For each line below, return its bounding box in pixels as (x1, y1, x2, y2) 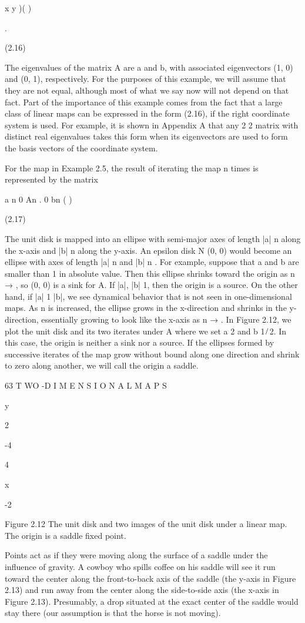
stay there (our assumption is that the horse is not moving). (5, 607, 221, 619)
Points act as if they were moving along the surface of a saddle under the (5, 549, 268, 561)
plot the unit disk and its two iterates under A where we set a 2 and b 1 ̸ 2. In (5, 324, 287, 337)
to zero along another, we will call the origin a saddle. (5, 359, 199, 372)
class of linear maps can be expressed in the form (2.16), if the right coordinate (5, 107, 290, 120)
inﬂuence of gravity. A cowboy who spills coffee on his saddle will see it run (5, 560, 276, 572)
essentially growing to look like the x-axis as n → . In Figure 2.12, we (41, 313, 291, 326)
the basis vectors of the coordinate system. (5, 141, 158, 154)
